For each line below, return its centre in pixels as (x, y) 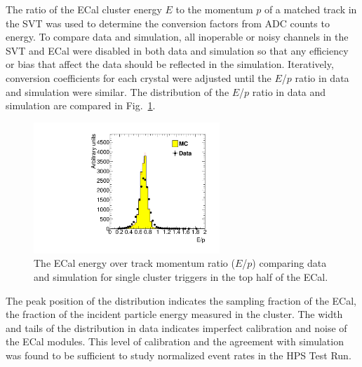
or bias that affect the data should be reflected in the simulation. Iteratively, (170, 64)
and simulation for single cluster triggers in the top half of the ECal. (181, 276)
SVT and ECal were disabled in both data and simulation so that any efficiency (177, 50)
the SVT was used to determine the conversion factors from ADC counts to (168, 23)
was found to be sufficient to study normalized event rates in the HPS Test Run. (179, 355)
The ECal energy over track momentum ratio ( (134, 263)
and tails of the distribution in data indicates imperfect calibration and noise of (176, 327)
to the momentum (214, 9)
